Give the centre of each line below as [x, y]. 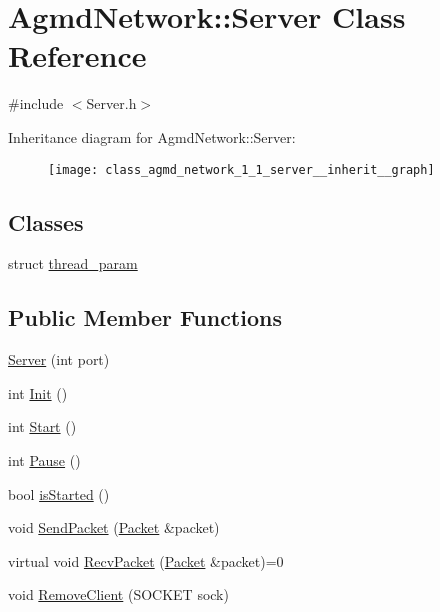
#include [36, 103]
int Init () [38, 392]
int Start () [42, 426]
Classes [46, 221]
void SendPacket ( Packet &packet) [114, 527]
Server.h [111, 103]
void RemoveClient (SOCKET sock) [118, 594]
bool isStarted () [59, 493]
